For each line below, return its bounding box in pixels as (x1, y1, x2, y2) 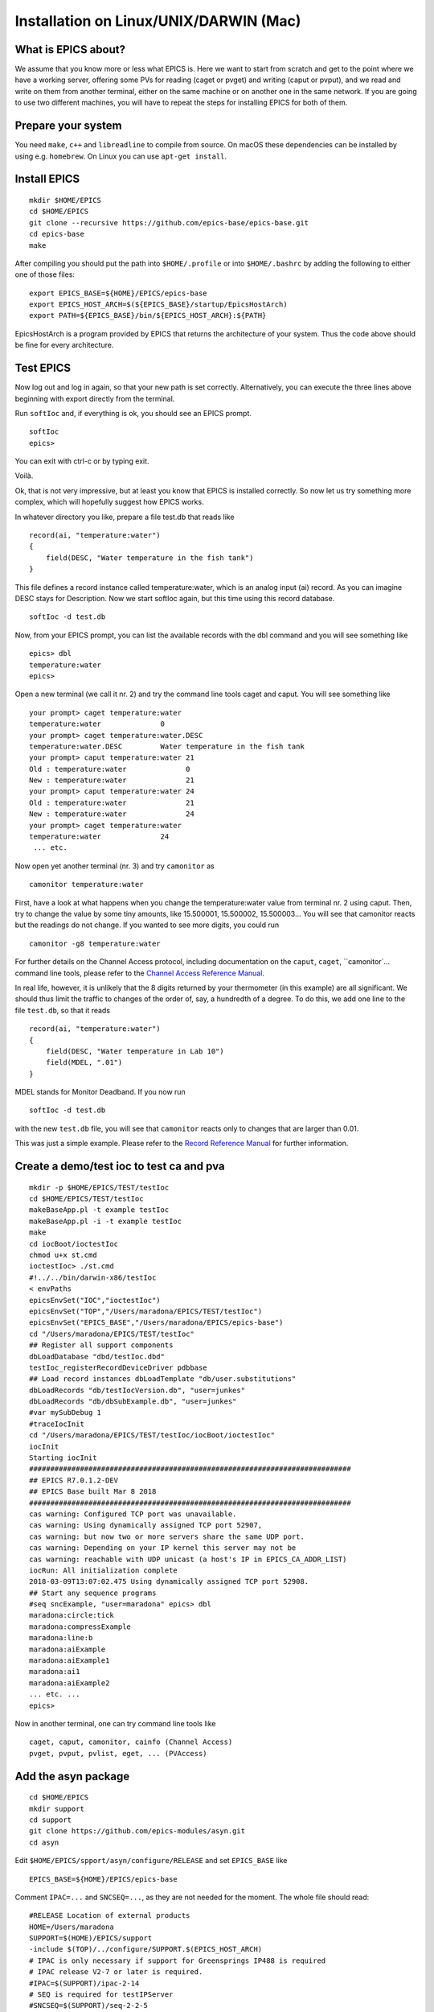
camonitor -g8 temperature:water (29, 938, 161, 948)
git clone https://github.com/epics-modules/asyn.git (29, 1827, 245, 1836)
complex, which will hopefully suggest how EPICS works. (14, 497, 204, 507)
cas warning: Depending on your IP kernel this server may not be (29, 1544, 297, 1552)
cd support (29, 1815, 72, 1824)
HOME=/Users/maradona (29, 1922, 114, 1932)
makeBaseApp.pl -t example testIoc (29, 1206, 170, 1214)
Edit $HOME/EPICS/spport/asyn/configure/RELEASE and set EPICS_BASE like (14, 1856, 288, 1866)
